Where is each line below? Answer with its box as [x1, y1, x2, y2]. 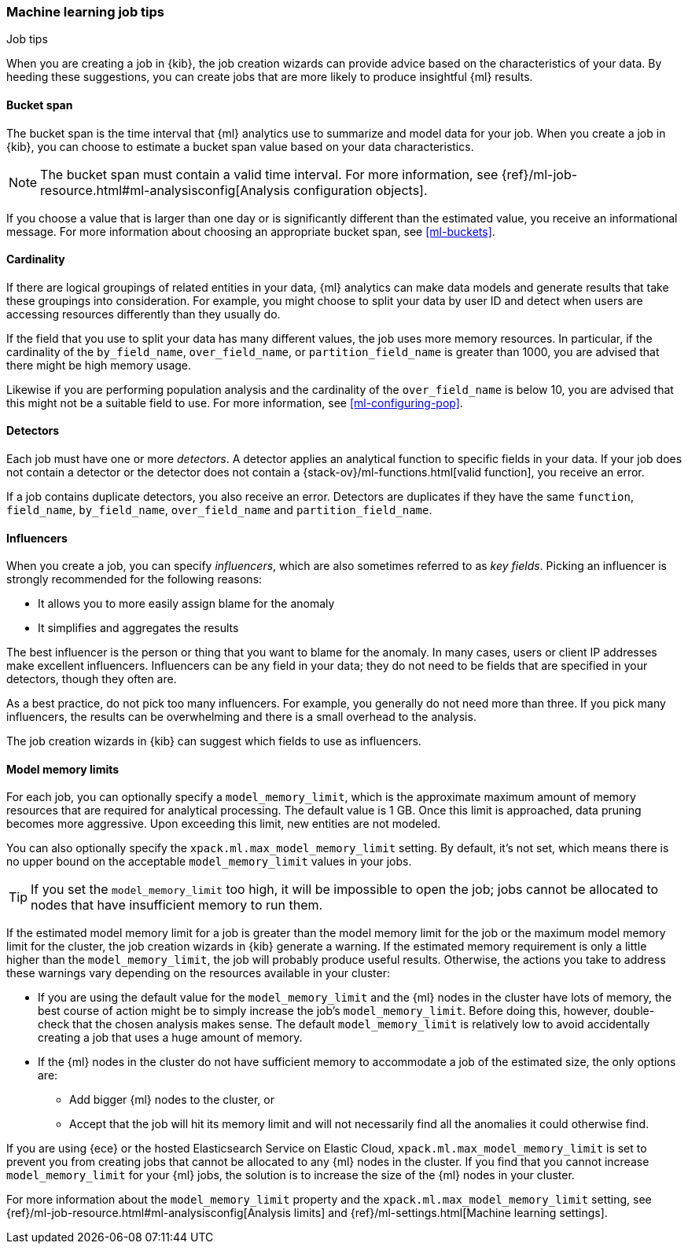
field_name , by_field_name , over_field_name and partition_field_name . [6, 503, 432, 517]
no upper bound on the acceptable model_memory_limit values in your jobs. [6, 855, 412, 869]
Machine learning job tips [6, 4, 164, 20]
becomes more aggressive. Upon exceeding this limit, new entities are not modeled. [6, 817, 441, 831]
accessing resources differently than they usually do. [6, 307, 281, 321]
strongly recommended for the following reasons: [6, 572, 263, 586]
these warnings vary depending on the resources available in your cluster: [6, 966, 391, 980]
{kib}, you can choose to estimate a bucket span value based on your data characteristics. [6, 139, 474, 153]
